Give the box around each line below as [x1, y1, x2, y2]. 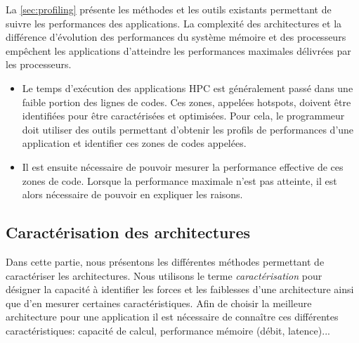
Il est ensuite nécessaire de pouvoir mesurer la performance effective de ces [22, 159, 344, 174]
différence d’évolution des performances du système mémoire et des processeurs [6, 30, 346, 44]
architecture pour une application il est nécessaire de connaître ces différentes [6, 309, 339, 324]
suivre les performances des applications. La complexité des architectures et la [6, 15, 342, 30]
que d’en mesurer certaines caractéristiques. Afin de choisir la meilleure [6, 295, 312, 310]
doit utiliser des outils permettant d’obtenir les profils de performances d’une [22, 122, 354, 136]
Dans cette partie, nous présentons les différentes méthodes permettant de [6, 254, 325, 268]
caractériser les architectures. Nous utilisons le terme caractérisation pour [6, 268, 322, 283]
